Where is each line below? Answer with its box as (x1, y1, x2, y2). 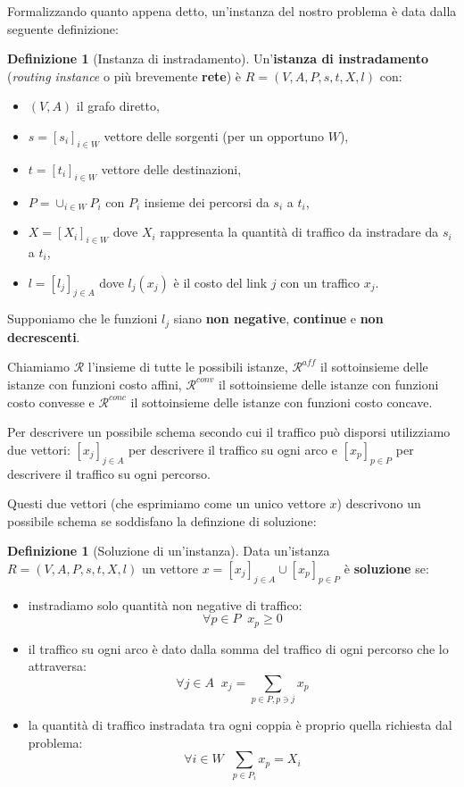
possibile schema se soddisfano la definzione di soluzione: (7, 511, 317, 530)
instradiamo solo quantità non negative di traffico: (28, 595, 302, 614)
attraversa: (28, 657, 87, 675)
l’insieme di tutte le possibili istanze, (87, 357, 288, 376)
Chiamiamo (7, 357, 70, 376)
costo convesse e (7, 392, 95, 411)
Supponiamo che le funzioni (7, 309, 158, 328)
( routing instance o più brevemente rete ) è (7, 66, 242, 85)
